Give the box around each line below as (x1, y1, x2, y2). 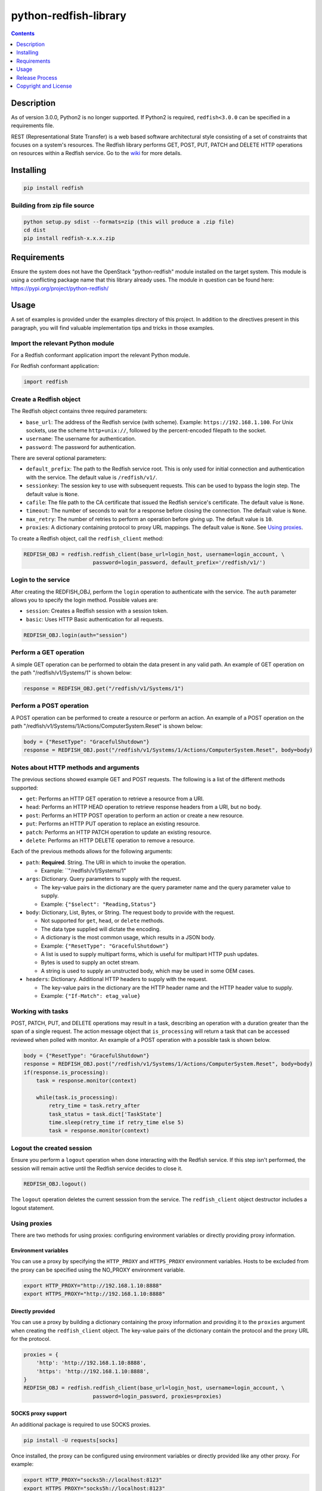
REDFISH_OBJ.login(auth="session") (23, 632, 128, 638)
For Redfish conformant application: (11, 363, 100, 370)
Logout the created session (11, 1144, 92, 1152)
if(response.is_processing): (23, 1069, 109, 1076)
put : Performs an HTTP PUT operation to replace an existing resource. (26, 820, 200, 827)
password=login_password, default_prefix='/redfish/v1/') (92, 559, 266, 566)
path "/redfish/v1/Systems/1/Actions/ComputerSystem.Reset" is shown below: (11, 722, 203, 730)
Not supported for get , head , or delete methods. (41, 917, 165, 924)
